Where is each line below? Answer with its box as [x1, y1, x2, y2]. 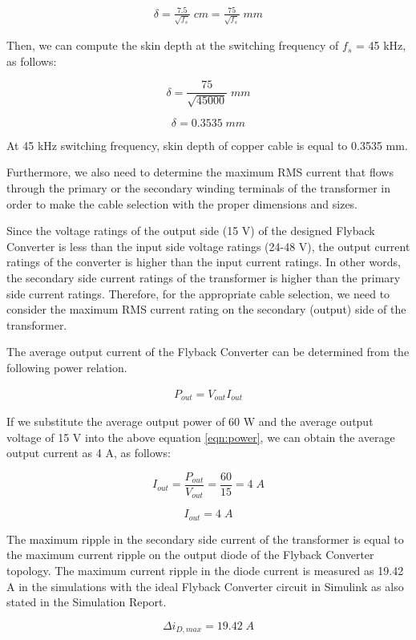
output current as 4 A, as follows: [6, 444, 171, 461]
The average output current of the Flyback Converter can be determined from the [6, 343, 410, 360]
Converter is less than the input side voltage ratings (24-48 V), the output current [6, 237, 410, 254]
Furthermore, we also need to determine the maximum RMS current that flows [6, 164, 394, 180]
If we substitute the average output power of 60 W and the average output [6, 413, 374, 430]
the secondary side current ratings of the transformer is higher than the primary [6, 269, 401, 286]
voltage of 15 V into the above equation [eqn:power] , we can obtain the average [6, 428, 395, 445]
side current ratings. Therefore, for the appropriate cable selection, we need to [6, 285, 390, 302]
